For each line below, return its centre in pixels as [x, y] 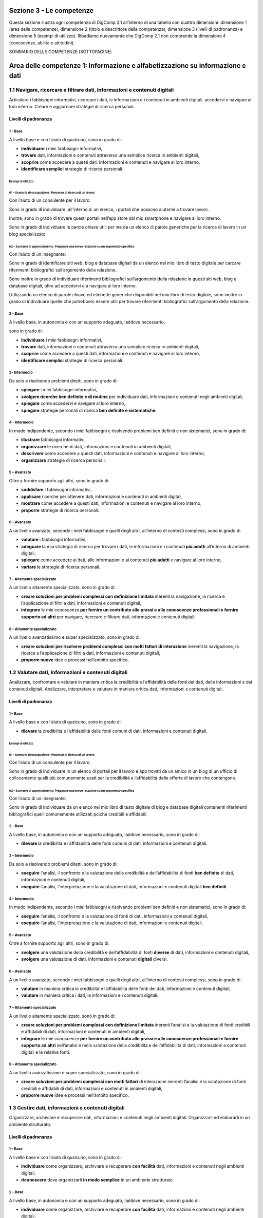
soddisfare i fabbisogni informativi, [56, 490]
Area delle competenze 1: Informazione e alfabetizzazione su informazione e [127, 66]
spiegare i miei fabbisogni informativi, [59, 390]
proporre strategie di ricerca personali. [60, 510]
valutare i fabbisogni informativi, [54, 540]
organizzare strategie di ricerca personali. [64, 460]
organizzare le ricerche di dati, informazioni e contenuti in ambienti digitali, [97, 446]
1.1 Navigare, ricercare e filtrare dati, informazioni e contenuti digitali [91, 90]
